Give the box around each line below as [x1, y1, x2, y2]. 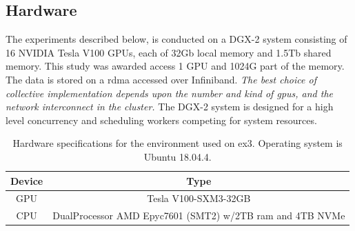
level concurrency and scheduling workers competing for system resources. [6, 112, 317, 127]
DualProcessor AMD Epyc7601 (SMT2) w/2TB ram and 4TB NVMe [52, 208, 345, 223]
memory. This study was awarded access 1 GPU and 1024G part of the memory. [6, 59, 345, 73]
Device [10, 173, 43, 188]
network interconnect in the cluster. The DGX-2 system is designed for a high [6, 99, 334, 114]
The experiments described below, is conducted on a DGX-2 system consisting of [6, 32, 347, 46]
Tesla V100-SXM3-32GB [147, 191, 251, 205]
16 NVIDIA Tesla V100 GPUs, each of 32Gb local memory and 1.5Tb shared [6, 45, 332, 59]
